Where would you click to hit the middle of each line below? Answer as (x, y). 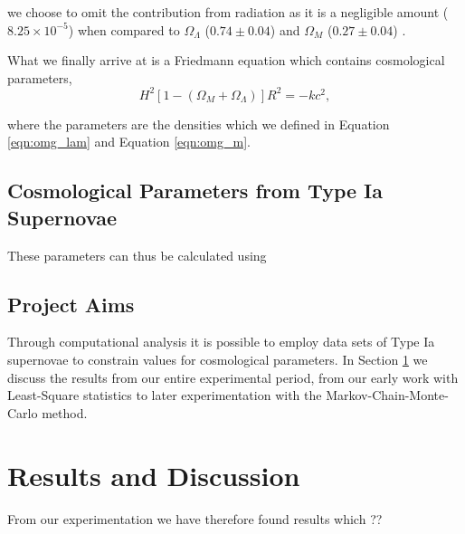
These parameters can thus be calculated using (137, 255)
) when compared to (124, 29)
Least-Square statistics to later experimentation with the (165, 395)
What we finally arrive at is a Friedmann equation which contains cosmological (226, 60)
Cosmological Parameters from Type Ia (195, 191)
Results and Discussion (154, 475)
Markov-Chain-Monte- (387, 395)
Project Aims (71, 304)
